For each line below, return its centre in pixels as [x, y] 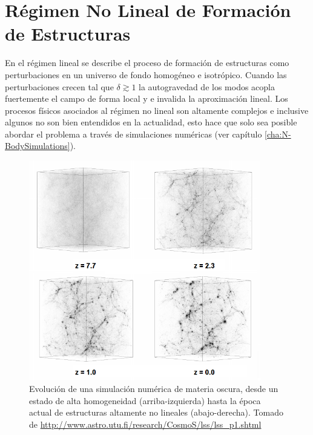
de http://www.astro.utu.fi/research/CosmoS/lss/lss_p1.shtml [145, 424]
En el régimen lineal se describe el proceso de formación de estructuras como [147, 63]
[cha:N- [278, 134]
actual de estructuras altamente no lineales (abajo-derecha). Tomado [156, 412]
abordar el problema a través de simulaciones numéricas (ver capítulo [133, 134]
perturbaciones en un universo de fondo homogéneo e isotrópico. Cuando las [146, 74]
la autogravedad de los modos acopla [207, 86]
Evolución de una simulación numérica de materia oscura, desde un [154, 389]
